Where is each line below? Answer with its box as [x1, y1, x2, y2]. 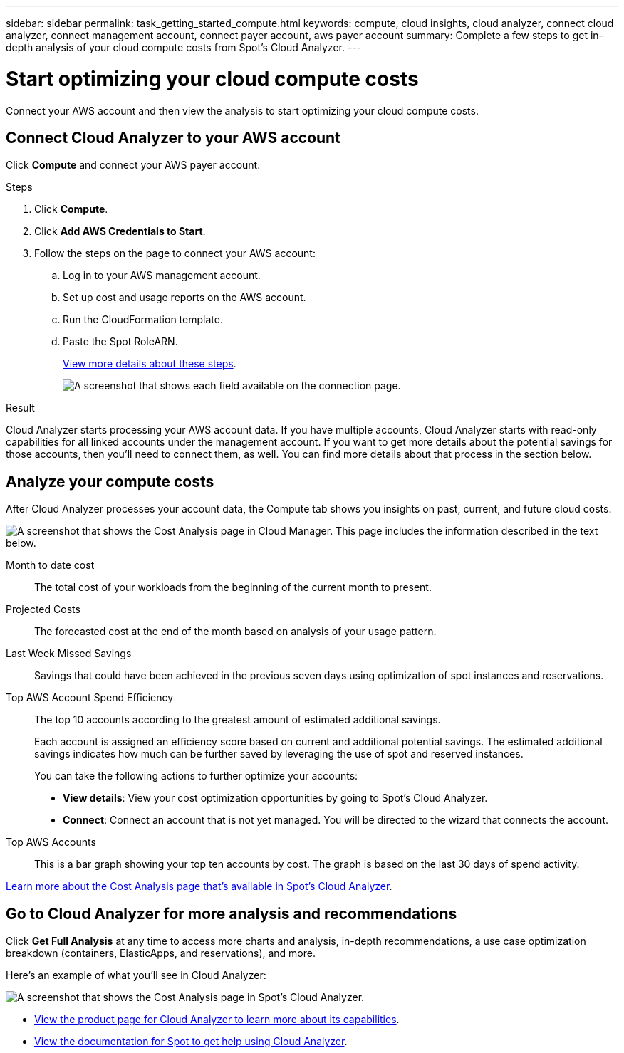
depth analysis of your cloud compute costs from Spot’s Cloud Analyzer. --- [6, 41, 362, 53]
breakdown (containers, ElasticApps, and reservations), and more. [6, 947, 316, 960]
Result [6, 402, 35, 414]
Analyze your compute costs [6, 472, 214, 491]
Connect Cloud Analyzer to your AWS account [6, 128, 340, 147]
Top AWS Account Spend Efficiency [6, 691, 174, 704]
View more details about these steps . [63, 357, 236, 370]
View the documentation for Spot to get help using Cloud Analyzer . [34, 1035, 348, 1048]
